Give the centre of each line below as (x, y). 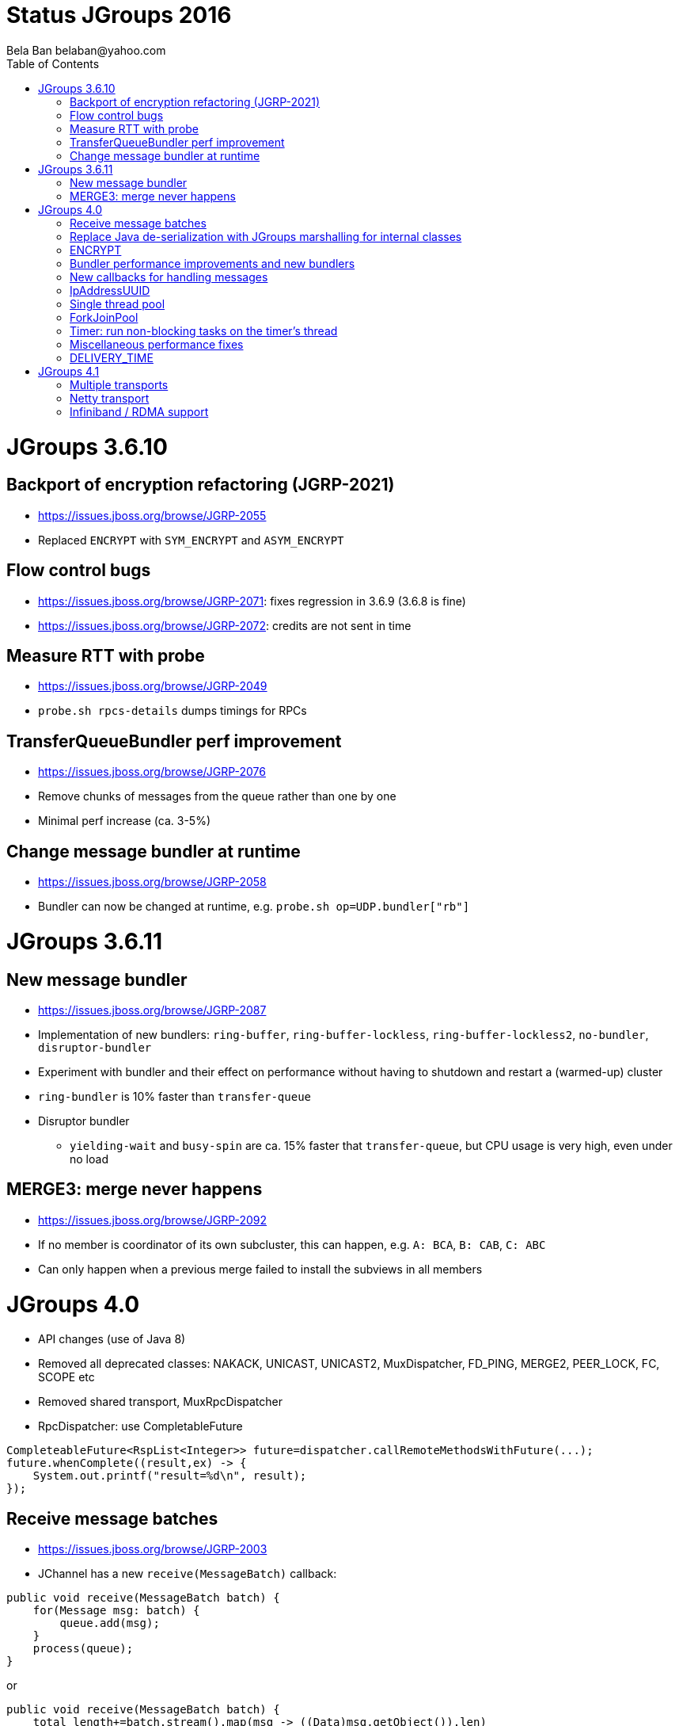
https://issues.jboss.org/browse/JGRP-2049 (153, 686)
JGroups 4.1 (69, 371)
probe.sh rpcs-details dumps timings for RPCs (173, 711)
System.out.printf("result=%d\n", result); (170, 1476)
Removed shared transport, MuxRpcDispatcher (160, 1402)
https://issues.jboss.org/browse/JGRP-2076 (152, 772)
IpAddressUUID (110, 290)
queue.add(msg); (110, 1623)
